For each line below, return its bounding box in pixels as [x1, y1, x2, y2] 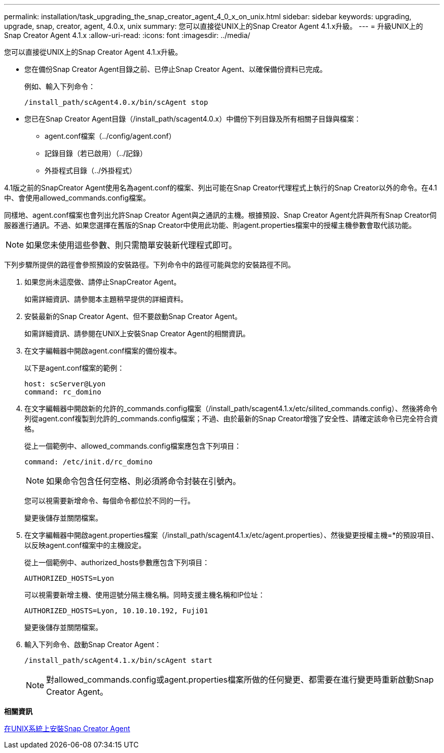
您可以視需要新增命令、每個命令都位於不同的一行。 [24, 496, 195, 505]
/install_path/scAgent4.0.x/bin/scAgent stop [24, 98, 208, 106]
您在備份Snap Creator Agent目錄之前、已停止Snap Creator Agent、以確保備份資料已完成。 [24, 65, 327, 73]
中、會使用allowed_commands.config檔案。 [4, 193, 150, 202]
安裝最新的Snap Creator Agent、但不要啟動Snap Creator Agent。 [24, 312, 242, 321]
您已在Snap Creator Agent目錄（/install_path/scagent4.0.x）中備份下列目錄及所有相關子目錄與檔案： [24, 114, 361, 123]
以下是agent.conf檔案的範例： [24, 364, 125, 372]
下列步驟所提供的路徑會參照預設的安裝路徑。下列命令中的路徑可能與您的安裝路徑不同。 [4, 260, 295, 269]
